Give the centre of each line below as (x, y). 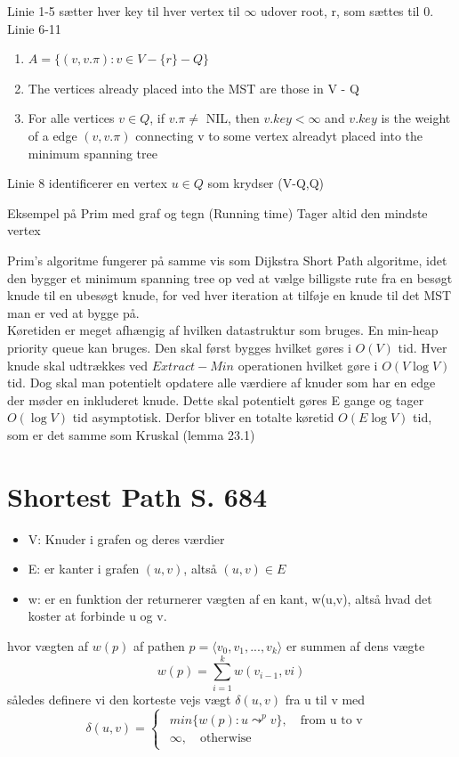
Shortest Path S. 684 (137, 496)
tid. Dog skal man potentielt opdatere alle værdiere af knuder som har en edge (221, 383)
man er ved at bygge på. (73, 312)
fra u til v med (325, 699)
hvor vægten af (48, 645)
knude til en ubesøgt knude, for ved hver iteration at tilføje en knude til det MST (229, 295)
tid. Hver (423, 347)
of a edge (52, 135)
